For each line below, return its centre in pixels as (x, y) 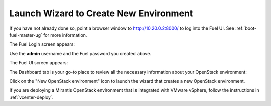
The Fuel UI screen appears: (38, 63)
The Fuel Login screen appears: (42, 44)
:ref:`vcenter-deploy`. (31, 97)
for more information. (65, 35)
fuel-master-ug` (26, 35)
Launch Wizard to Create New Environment (101, 13)
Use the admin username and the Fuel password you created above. (80, 53)
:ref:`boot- (246, 28)
